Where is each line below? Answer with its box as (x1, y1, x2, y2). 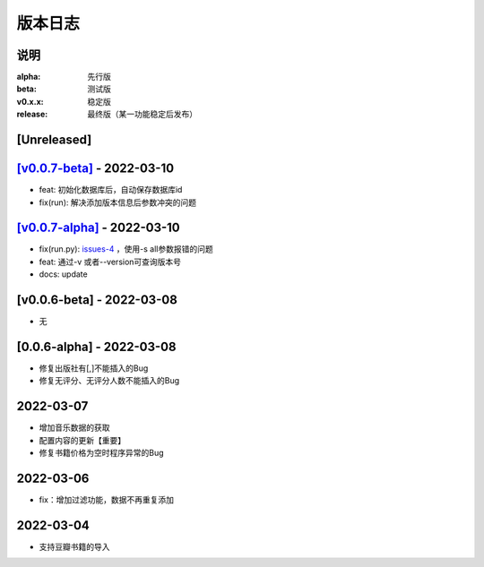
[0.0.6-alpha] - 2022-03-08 (16, 339, 177, 354)
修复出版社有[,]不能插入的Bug (39, 363, 149, 374)
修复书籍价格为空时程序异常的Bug (39, 448, 165, 459)
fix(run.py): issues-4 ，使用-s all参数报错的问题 (39, 244, 214, 254)
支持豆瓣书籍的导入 (39, 541, 110, 552)
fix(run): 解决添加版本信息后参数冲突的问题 (39, 197, 197, 208)
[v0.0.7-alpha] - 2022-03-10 (16, 220, 181, 236)
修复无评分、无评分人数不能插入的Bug (39, 375, 180, 386)
